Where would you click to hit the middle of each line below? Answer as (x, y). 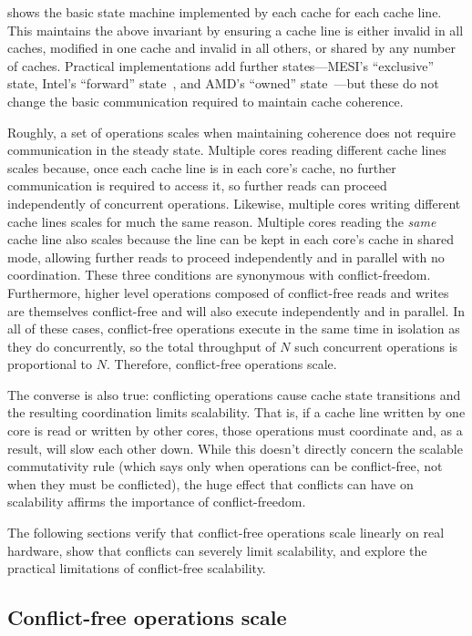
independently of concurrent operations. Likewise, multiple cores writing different (234, 203)
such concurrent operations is (376, 346)
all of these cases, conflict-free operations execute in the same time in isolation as (234, 328)
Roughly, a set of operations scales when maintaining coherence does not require (231, 132)
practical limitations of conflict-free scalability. (137, 568)
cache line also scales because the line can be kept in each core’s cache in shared (231, 239)
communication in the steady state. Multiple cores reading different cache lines (227, 150)
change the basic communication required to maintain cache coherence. (205, 101)
